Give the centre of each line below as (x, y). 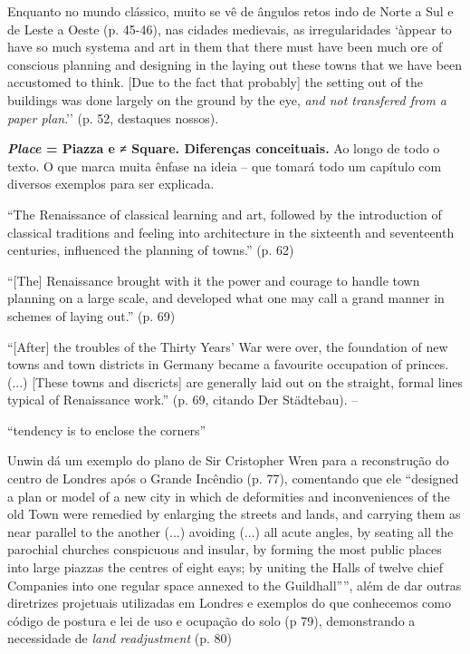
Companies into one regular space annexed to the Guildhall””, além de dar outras (235, 585)
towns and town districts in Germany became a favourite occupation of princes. (228, 364)
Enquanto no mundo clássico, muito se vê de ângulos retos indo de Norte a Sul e (230, 11)
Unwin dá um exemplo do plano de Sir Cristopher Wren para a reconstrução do (228, 460)
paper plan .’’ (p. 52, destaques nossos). (113, 117)
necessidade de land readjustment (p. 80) (120, 638)
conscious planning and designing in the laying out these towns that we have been (235, 64)
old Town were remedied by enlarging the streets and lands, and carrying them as (234, 514)
